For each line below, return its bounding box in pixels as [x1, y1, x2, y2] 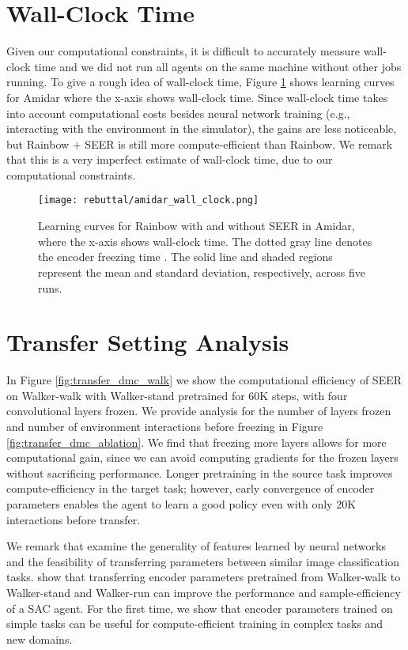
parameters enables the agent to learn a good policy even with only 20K [6, 495, 357, 512]
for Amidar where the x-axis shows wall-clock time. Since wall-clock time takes [6, 89, 388, 105]
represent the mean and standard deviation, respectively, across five [38, 263, 365, 280]
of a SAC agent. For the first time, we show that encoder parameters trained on [6, 599, 393, 616]
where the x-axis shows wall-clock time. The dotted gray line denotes [38, 232, 372, 249]
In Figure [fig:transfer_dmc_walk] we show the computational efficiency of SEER [6, 372, 402, 388]
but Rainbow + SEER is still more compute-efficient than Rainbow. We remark [6, 135, 393, 152]
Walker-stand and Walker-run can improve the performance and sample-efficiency [6, 584, 401, 600]
